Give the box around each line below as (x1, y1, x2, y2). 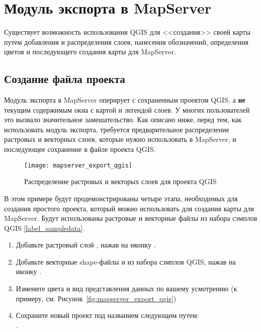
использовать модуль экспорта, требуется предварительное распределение (4, 124, 229, 134)
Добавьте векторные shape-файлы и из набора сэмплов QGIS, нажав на (16, 256, 236, 267)
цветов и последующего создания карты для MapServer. (4, 46, 176, 57)
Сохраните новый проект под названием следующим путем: (16, 310, 199, 320)
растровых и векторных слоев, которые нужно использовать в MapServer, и (4, 134, 236, 144)
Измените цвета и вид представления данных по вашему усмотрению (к (16, 283, 237, 294)
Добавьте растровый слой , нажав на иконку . (16, 239, 156, 250)
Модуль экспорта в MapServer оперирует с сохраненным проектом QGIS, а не (4, 95, 245, 105)
